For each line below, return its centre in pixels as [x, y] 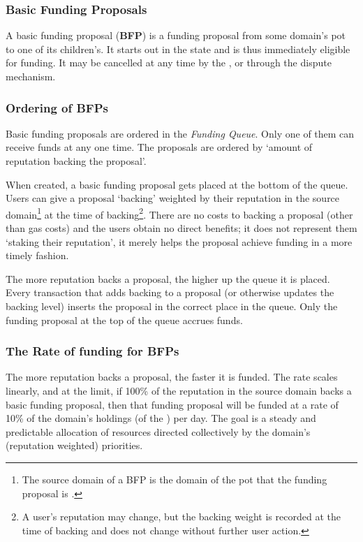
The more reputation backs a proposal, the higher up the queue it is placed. [168, 278]
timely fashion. [37, 255]
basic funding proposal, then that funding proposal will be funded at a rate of [172, 404]
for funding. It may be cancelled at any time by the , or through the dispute [169, 63]
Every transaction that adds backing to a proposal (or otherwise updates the [170, 292]
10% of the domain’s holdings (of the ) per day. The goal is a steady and [161, 418]
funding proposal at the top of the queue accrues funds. [124, 320]
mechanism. [31, 76]
